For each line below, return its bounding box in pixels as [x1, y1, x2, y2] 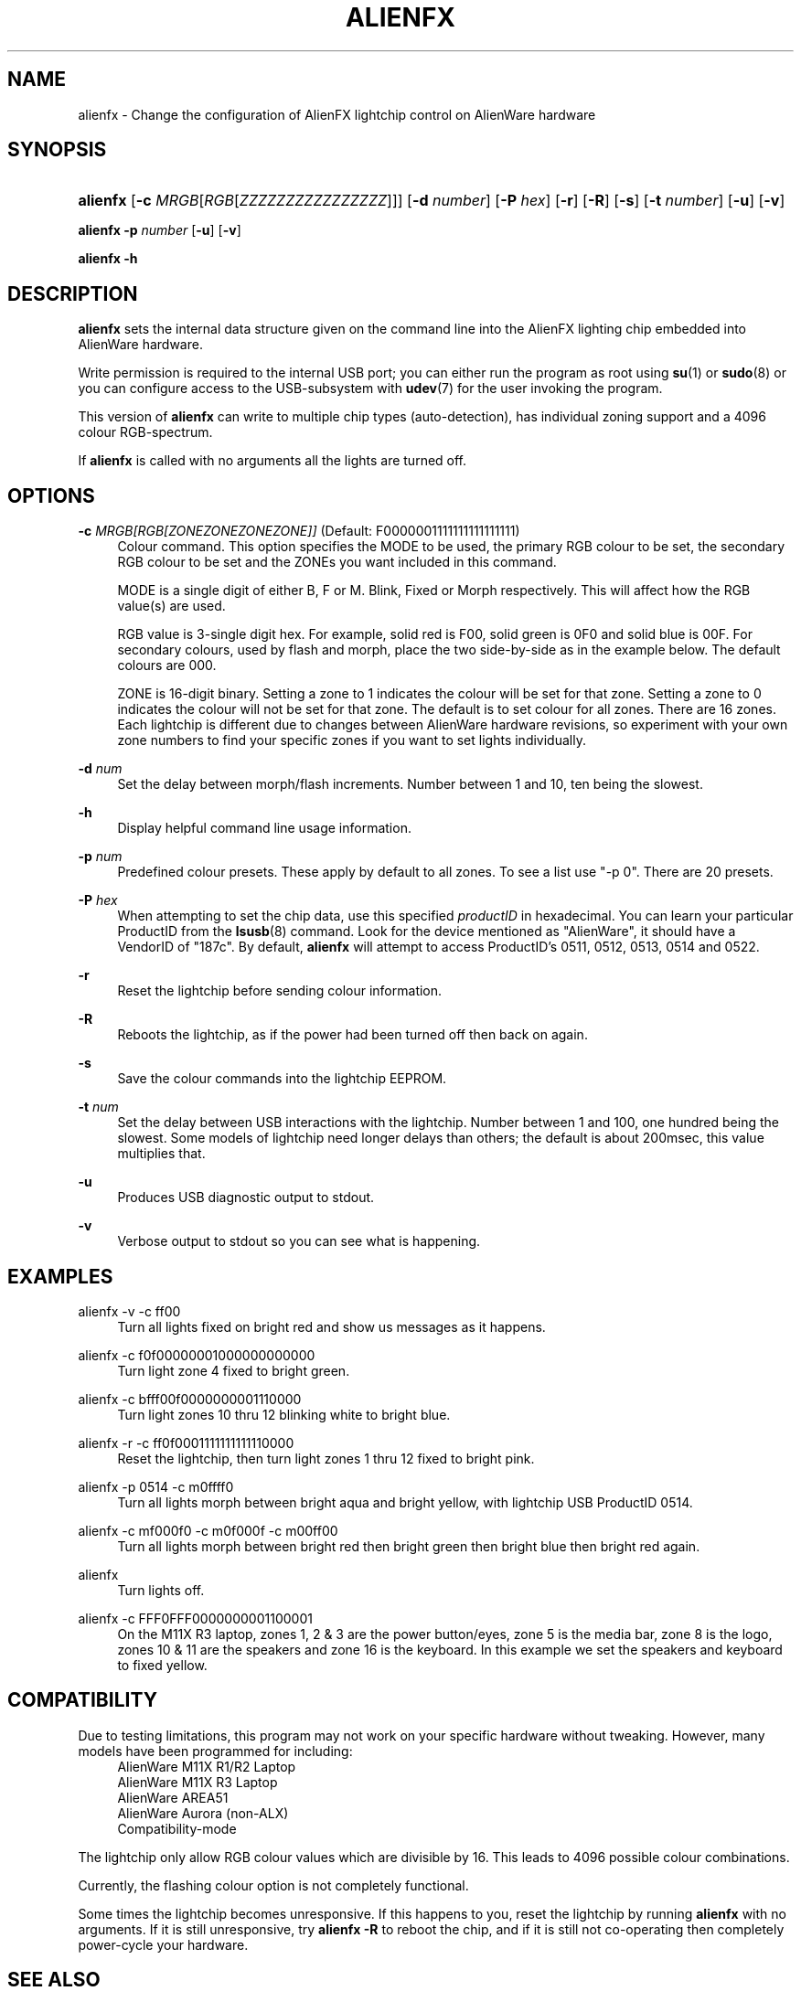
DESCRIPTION [7, 282, 138, 305]
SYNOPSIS [7, 138, 107, 162]
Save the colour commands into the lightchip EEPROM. [117, 1070, 447, 1087]
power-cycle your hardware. [78, 1936, 249, 1953]
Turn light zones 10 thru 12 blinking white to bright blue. [117, 1406, 451, 1422]
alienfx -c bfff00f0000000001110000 [78, 1390, 302, 1407]
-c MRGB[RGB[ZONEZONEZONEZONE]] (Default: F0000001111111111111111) [78, 523, 520, 539]
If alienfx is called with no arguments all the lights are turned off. [78, 452, 467, 469]
